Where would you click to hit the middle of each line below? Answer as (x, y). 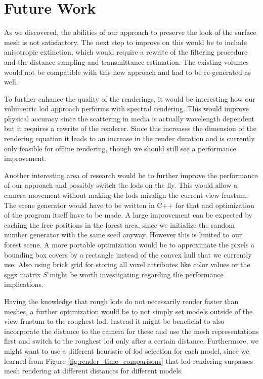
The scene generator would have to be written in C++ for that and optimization (129, 205)
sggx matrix (23, 274)
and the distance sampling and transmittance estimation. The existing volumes (126, 61)
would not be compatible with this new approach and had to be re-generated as (127, 72)
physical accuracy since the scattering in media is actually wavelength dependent (129, 118)
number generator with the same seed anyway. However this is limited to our (123, 235)
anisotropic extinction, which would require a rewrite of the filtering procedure (126, 52)
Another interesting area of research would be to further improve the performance (131, 175)
